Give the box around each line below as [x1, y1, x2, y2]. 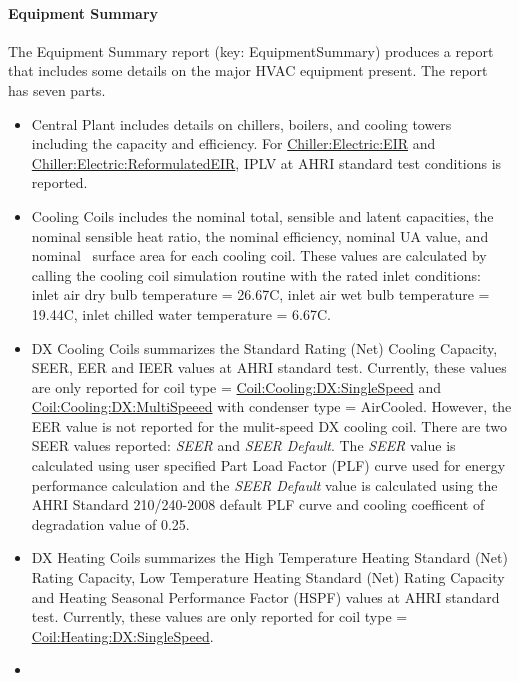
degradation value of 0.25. [31, 513, 190, 534]
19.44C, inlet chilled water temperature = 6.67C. [31, 303, 331, 324]
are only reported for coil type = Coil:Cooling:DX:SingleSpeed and [31, 376, 441, 397]
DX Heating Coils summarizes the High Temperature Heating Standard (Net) [31, 547, 508, 568]
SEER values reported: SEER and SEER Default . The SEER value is [31, 435, 456, 456]
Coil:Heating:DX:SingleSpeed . [31, 625, 214, 646]
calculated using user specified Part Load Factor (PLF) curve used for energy [31, 455, 506, 476]
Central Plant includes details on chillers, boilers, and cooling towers [31, 113, 452, 134]
